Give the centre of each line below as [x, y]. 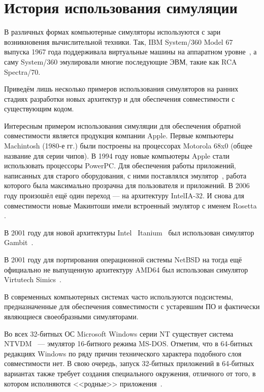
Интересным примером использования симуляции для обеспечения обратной [123, 125]
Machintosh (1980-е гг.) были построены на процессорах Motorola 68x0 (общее [128, 146]
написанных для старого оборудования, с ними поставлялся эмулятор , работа [125, 175]
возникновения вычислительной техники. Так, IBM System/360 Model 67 [119, 41]
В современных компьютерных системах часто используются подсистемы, [119, 296]
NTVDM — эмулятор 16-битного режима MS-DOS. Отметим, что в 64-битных [128, 343]
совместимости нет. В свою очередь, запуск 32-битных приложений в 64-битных [129, 363]
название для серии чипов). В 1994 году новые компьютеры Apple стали [117, 155]
